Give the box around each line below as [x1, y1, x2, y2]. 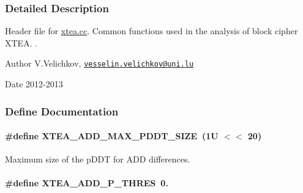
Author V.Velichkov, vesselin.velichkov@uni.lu [5, 57, 194, 70]
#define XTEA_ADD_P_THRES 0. [5, 177, 168, 189]
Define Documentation [5, 103, 119, 118]
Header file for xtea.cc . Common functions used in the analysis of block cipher [5, 24, 298, 37]
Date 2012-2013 [5, 78, 63, 90]
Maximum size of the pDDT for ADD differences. [5, 153, 190, 166]
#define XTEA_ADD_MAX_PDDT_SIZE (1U [5, 129, 219, 142]
